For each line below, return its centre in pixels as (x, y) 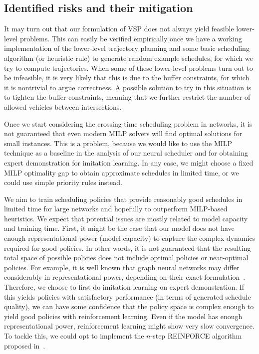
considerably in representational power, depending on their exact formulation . (125, 277)
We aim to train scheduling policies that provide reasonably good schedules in (123, 199)
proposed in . (25, 345)
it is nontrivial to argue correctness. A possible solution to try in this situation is (128, 87)
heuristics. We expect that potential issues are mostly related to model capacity (126, 218)
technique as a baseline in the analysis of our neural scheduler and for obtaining (126, 153)
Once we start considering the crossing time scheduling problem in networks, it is (128, 123)
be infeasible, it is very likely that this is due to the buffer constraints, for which (127, 78)
